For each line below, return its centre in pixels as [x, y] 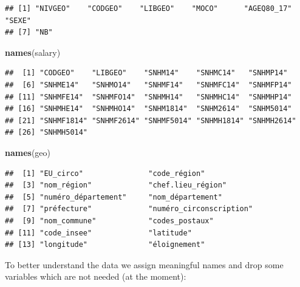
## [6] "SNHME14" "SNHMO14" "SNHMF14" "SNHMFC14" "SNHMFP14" [148, 85]
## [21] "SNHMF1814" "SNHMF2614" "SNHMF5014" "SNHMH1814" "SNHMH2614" [151, 120]
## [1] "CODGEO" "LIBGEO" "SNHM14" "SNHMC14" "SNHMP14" [146, 73]
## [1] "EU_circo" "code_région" [105, 173]
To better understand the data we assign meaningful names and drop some [144, 264]
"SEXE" [18, 20]
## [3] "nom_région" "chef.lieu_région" [116, 185]
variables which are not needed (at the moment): [96, 276]
